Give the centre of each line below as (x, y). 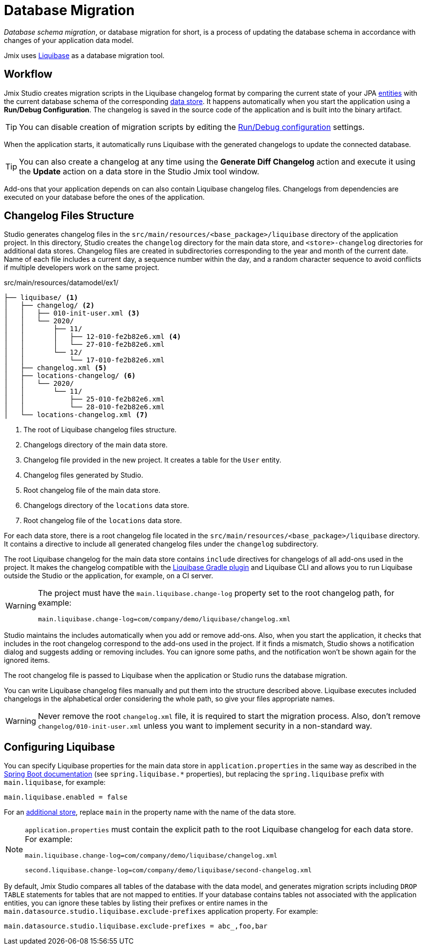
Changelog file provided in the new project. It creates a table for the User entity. (152, 460)
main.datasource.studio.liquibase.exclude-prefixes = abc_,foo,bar (136, 926)
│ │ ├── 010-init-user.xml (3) (72, 313)
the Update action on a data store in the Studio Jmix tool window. (139, 171)
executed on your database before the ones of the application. (104, 197)
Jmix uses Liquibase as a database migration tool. (84, 55)
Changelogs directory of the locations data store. (106, 506)
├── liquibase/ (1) (41, 298)
